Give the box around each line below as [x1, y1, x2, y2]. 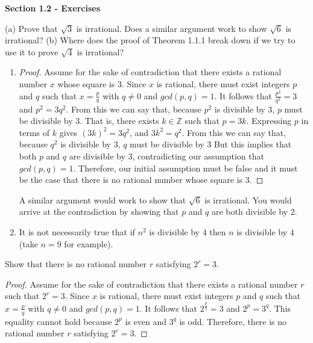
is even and [125, 315, 166, 327]
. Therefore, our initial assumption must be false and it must [73, 161, 298, 174]
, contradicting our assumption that [132, 150, 264, 162]
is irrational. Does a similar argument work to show [76, 22, 267, 34]
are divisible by [69, 150, 125, 162]
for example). [64, 237, 113, 250]
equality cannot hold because [5, 315, 112, 327]
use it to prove [5, 45, 58, 58]
